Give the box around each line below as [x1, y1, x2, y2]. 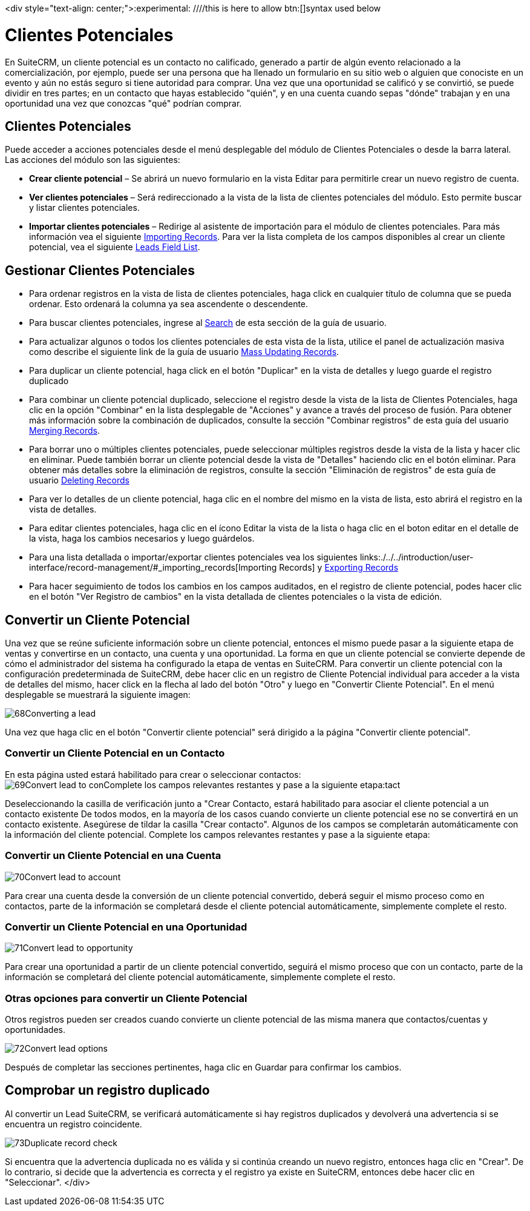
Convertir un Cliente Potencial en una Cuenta [5, 849, 221, 862]
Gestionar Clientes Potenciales [5, 262, 195, 278]
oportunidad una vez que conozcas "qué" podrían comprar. [5, 98, 242, 108]
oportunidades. [5, 1024, 65, 1035]
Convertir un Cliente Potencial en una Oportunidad [5, 920, 247, 933]
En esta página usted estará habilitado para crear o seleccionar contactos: [5, 769, 301, 780]
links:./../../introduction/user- [359, 552, 474, 563]
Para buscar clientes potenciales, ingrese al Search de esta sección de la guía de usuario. [29, 317, 387, 328]
